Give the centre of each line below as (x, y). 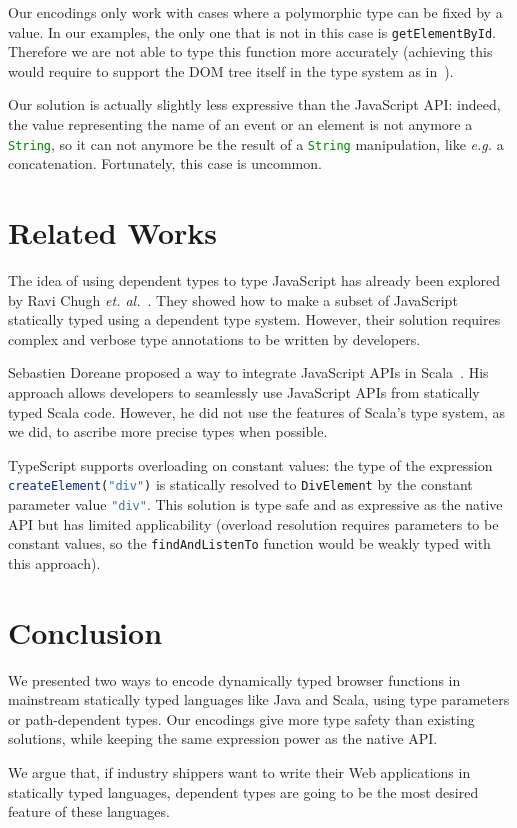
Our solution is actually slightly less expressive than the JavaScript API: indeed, (254, 104)
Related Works (113, 232)
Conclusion (85, 631)
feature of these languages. (89, 811)
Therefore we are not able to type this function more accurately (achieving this (250, 51)
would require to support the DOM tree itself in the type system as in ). (231, 70)
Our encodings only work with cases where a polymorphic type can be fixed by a (255, 12)
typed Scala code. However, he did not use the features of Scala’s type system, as (257, 411)
